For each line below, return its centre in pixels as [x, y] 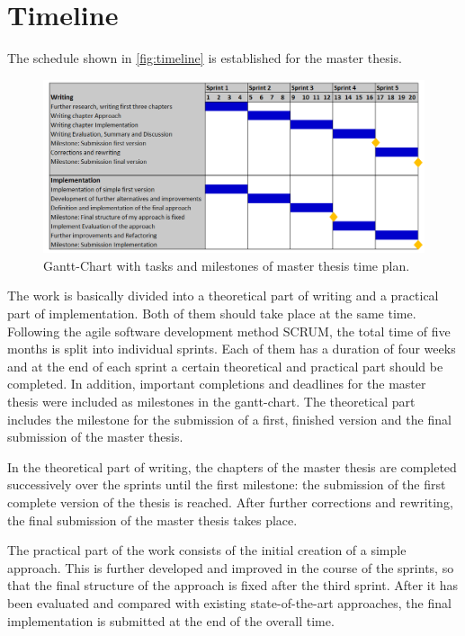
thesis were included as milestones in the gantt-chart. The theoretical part [211, 401]
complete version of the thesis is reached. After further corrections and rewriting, [230, 502]
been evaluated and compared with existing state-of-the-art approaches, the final [229, 602]
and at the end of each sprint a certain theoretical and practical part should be [225, 366]
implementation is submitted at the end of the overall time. [171, 620]
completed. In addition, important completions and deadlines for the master [217, 384]
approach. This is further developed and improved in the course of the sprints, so [231, 567]
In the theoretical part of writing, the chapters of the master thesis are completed [232, 466]
